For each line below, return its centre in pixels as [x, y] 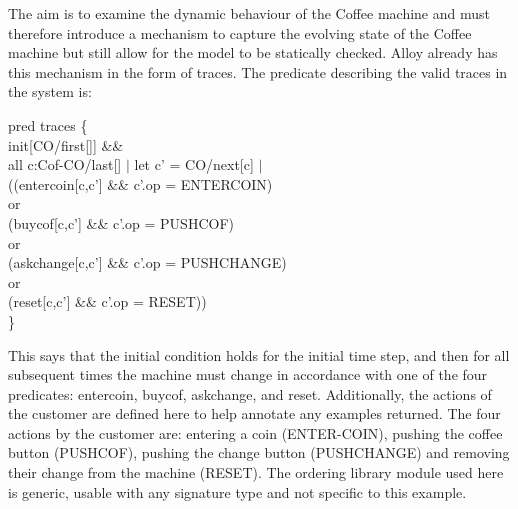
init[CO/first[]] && [66, 144]
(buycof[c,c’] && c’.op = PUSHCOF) [121, 222]
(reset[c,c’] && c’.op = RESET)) [107, 301]
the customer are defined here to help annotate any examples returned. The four [254, 413]
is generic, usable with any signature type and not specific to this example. [237, 491]
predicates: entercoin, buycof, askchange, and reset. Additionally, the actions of [250, 393]
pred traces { [48, 124]
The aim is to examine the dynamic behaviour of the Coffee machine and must [249, 13]
